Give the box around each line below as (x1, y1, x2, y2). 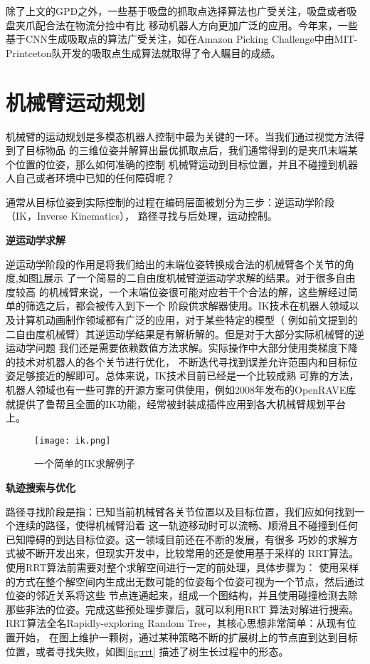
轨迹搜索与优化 (6, 480, 75, 495)
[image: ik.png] (34, 435, 111, 446)
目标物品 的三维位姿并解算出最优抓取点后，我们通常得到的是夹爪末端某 (25, 143, 358, 158)
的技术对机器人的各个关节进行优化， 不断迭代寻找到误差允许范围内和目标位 (6, 354, 358, 369)
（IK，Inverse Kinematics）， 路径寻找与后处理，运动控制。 (6, 208, 277, 223)
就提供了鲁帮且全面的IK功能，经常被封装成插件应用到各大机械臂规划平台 (6, 396, 346, 411)
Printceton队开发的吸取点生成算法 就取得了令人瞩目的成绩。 (6, 45, 281, 60)
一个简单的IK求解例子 (34, 456, 135, 471)
